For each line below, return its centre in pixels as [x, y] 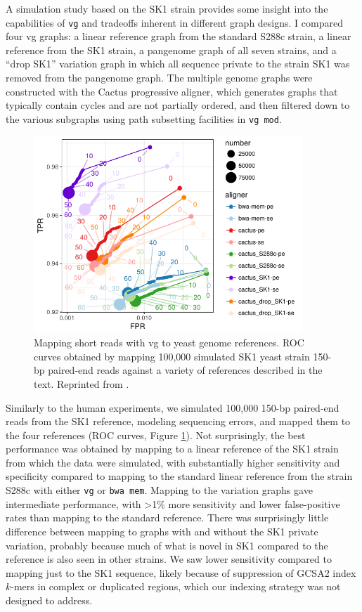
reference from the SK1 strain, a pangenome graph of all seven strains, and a [171, 50]
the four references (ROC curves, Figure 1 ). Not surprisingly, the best [156, 435]
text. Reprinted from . [82, 383]
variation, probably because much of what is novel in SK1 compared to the [167, 545]
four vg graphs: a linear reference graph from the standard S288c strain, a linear [179, 36]
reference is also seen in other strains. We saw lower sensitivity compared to [169, 559]
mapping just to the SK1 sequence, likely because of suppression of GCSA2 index [181, 572]
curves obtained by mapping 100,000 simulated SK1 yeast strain [172, 356]
